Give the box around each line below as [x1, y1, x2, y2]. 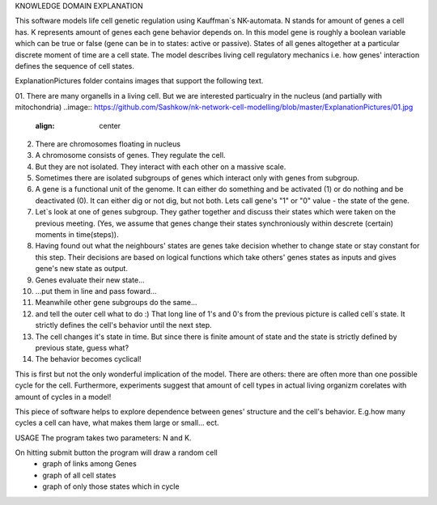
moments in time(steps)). [35, 230, 119, 240]
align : [35, 121, 55, 130]
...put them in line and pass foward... [35, 286, 157, 295]
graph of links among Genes [42, 459, 137, 469]
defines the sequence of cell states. [15, 61, 135, 70]
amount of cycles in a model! [15, 392, 112, 401]
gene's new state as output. [35, 264, 129, 274]
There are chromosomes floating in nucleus [35, 138, 181, 149]
